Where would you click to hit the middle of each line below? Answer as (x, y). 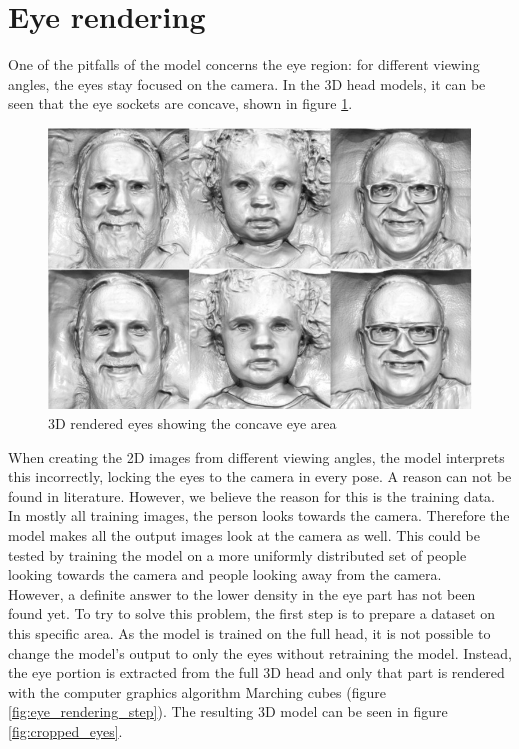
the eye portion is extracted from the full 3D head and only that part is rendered (256, 672)
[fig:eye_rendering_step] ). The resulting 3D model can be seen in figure (228, 711)
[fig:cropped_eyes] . (65, 730)
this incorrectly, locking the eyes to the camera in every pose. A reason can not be (260, 476)
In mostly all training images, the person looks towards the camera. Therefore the (259, 515)
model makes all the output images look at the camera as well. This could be (244, 534)
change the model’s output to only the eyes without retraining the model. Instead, (260, 652)
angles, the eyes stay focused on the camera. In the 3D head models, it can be (247, 83)
